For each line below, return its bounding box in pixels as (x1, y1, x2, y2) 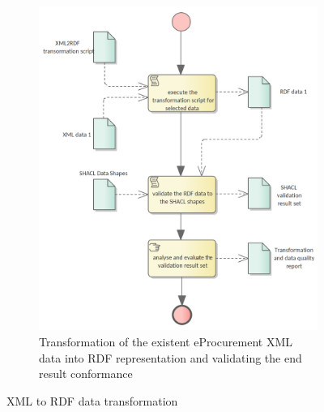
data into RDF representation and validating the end (39, 349, 302, 366)
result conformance (39, 365, 133, 382)
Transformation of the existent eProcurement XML (39, 333, 292, 350)
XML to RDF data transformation (6, 392, 178, 409)
